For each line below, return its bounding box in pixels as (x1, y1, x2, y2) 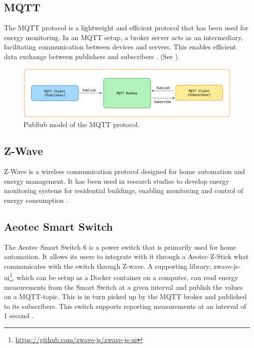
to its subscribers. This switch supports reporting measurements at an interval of (4, 301, 246, 311)
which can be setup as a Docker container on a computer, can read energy (17, 272, 238, 283)
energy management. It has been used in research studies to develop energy (4, 175, 229, 186)
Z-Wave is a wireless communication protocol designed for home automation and (4, 166, 245, 176)
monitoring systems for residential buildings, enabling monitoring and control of (4, 185, 243, 196)
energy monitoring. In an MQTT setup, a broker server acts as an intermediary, (4, 32, 243, 42)
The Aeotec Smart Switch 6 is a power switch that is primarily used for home (4, 241, 236, 252)
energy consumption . (4, 195, 68, 205)
